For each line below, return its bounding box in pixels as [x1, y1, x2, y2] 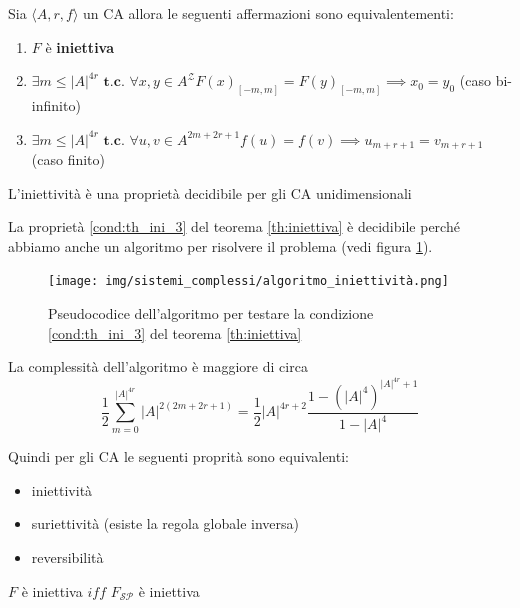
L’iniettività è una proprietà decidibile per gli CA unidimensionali [8, 182, 412, 203]
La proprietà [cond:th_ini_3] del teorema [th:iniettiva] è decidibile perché [8, 216, 460, 237]
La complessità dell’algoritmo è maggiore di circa [8, 356, 308, 377]
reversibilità [31, 547, 104, 568]
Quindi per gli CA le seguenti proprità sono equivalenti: [8, 446, 349, 467]
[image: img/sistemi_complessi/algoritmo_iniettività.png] [48, 274, 449, 289]
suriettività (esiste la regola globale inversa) [31, 513, 299, 534]
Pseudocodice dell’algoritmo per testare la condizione [48, 303, 374, 324]
